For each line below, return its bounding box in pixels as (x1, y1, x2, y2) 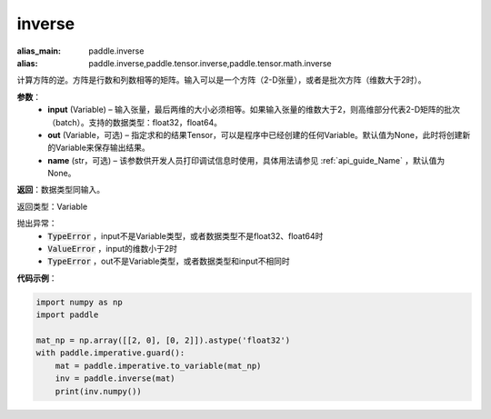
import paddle (35, 310, 99, 320)
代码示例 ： (16, 273, 57, 284)
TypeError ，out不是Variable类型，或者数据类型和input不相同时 (47, 255, 290, 267)
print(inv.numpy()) (55, 386, 143, 396)
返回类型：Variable (16, 201, 88, 212)
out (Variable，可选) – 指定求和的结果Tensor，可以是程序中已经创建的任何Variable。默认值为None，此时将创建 (47, 129, 463, 140)
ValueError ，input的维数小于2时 (47, 244, 177, 254)
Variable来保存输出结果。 (55, 142, 150, 154)
